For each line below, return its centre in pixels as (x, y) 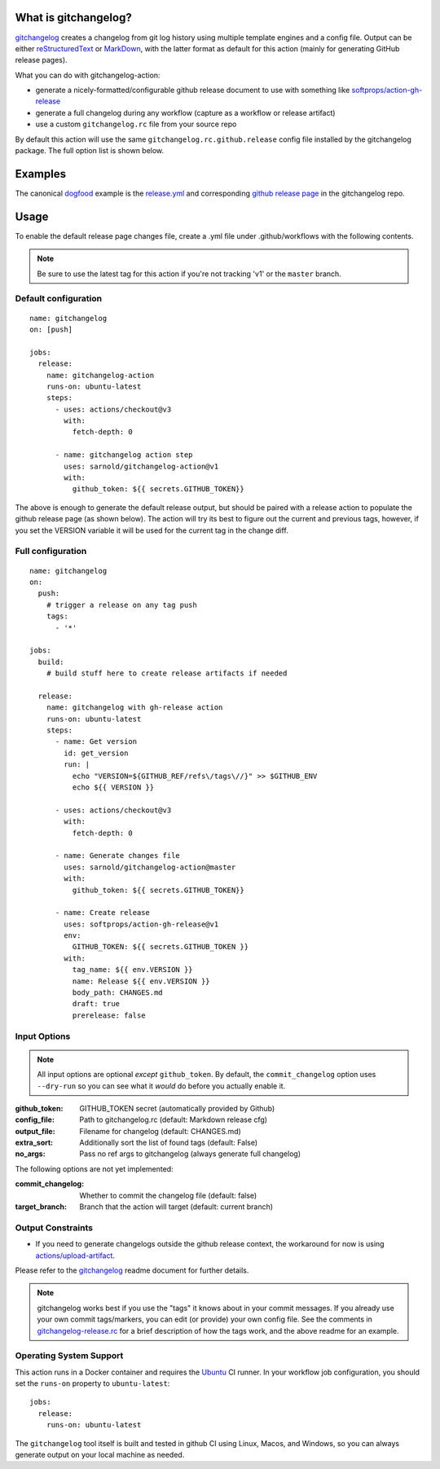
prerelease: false (109, 1015)
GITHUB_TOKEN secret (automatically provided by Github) (177, 1108)
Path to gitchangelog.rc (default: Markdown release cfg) (174, 1119)
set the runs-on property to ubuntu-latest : (92, 1383)
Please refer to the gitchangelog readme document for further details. (132, 1270)
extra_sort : (34, 1143)
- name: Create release (103, 913)
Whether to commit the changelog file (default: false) (168, 1195)
